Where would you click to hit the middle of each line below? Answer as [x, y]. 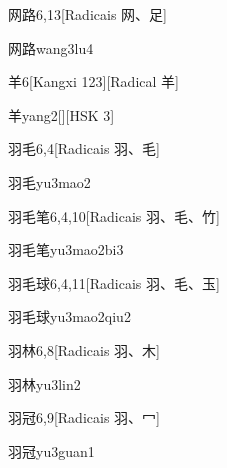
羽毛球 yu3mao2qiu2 [69, 316]
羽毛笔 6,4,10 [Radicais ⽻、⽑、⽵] [114, 215]
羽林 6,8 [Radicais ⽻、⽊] [84, 349]
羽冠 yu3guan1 [51, 450]
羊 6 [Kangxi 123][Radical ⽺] [93, 81]
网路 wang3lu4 [51, 47]
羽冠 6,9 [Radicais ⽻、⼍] [84, 417]
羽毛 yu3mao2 [49, 181]
